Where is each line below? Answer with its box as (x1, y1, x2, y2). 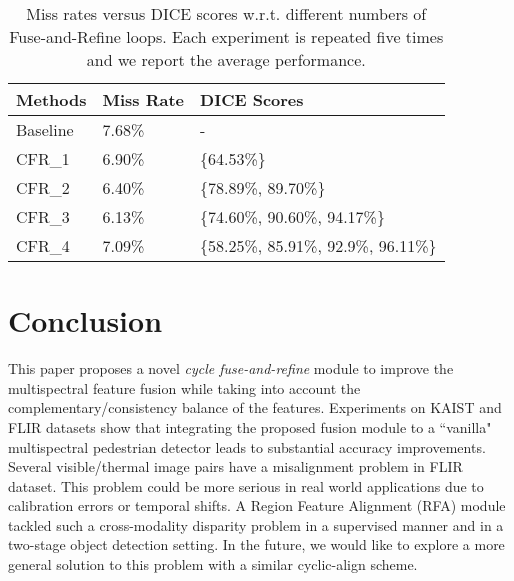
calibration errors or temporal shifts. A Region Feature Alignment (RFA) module (8, 495, 506, 516)
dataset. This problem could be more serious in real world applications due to (8, 475, 484, 496)
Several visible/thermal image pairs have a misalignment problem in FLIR (8, 456, 463, 477)
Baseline (16, 118, 74, 141)
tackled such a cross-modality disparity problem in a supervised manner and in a (8, 514, 504, 535)
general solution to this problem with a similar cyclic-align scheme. (8, 554, 418, 575)
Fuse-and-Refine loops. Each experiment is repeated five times (9, 25, 444, 48)
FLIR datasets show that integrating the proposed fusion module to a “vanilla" (8, 416, 492, 437)
